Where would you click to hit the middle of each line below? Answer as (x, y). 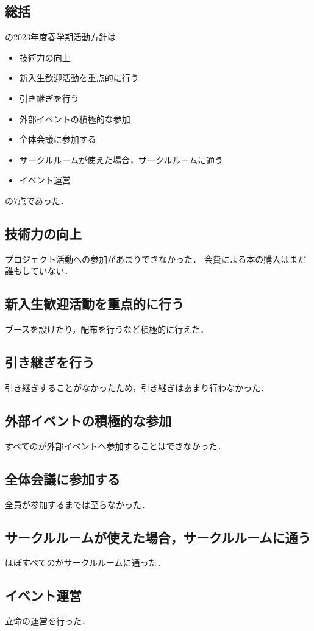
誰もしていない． (39, 271)
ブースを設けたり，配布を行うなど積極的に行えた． (107, 329)
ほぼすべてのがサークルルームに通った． (85, 562)
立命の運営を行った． (48, 621)
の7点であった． (37, 200)
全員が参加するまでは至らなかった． (77, 504)
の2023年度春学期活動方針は (60, 37)
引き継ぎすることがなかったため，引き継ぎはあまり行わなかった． (137, 387)
